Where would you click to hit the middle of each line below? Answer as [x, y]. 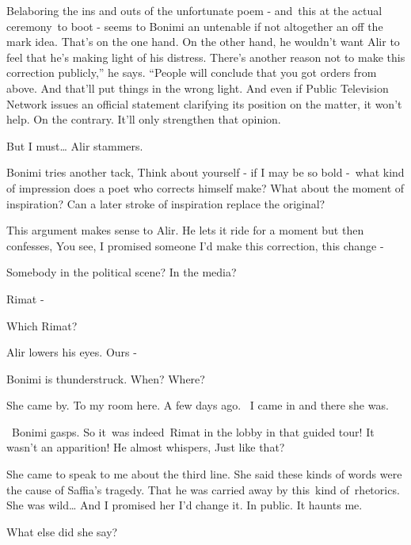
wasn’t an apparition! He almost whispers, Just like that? [146, 447]
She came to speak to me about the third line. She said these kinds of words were [204, 474]
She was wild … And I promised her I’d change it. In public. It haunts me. [185, 505]
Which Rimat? [42, 325]
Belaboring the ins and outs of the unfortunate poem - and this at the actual [194, 10]
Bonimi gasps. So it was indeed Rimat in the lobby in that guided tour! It [193, 431]
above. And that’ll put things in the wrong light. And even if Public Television [198, 88]
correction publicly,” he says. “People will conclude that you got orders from [192, 72]
